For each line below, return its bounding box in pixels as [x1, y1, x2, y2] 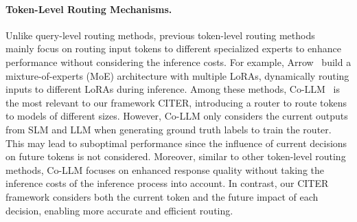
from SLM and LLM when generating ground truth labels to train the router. [5, 122, 332, 136]
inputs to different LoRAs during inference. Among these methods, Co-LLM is [5, 82, 340, 96]
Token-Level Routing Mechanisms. [5, 1, 172, 16]
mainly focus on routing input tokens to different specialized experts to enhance [5, 41, 341, 56]
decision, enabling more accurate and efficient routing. [5, 203, 233, 217]
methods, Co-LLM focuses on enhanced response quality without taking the [5, 162, 324, 177]
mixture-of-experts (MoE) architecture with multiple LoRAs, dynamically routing [5, 68, 349, 82]
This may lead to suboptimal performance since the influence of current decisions [5, 135, 347, 150]
